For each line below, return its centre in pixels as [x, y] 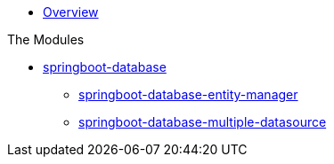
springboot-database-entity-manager [188, 94]
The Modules [46, 39]
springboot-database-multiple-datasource [203, 122]
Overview [71, 12]
